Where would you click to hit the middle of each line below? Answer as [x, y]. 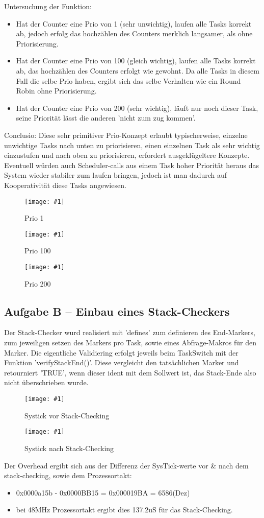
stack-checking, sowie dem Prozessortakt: [68, 475]
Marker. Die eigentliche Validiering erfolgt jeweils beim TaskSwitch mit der [121, 352]
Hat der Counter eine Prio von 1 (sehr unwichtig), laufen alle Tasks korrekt [134, 23]
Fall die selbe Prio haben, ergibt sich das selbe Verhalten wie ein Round [128, 80]
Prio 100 [38, 251]
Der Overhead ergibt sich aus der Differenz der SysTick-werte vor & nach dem [126, 465]
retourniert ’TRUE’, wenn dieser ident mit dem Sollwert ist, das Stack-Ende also [130, 372]
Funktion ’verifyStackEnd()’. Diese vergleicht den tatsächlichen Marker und [122, 362]
